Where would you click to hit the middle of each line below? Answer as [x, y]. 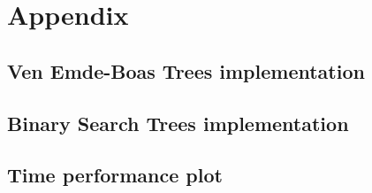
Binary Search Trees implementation [178, 123]
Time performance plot [115, 175]
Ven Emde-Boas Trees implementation [186, 70]
